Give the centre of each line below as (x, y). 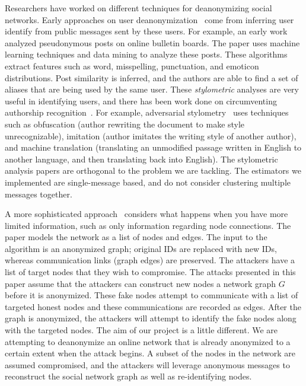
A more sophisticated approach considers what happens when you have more (146, 214)
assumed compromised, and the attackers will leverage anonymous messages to (147, 364)
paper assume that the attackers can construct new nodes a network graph (141, 283)
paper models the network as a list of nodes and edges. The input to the (136, 237)
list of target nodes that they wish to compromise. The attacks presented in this (150, 272)
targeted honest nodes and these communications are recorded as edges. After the (153, 306)
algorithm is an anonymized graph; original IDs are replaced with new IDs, (141, 248)
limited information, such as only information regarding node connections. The (148, 225)
